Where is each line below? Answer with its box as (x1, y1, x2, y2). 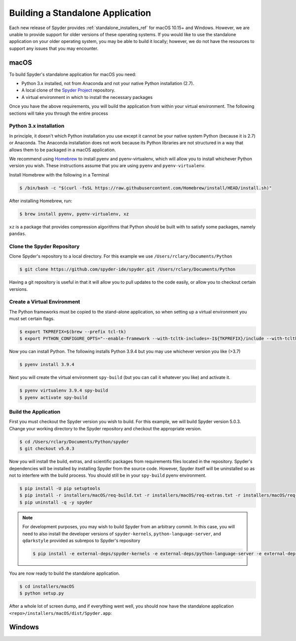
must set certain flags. (9, 316, 55, 321)
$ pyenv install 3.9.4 (19, 362, 74, 367)
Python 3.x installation (9, 123, 65, 130)
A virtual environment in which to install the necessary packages (21, 94, 153, 100)
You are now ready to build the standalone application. (9, 570, 120, 576)
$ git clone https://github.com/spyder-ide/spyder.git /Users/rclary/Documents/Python (19, 267, 236, 272)
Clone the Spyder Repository (9, 243, 80, 250)
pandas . (9, 230, 27, 236)
